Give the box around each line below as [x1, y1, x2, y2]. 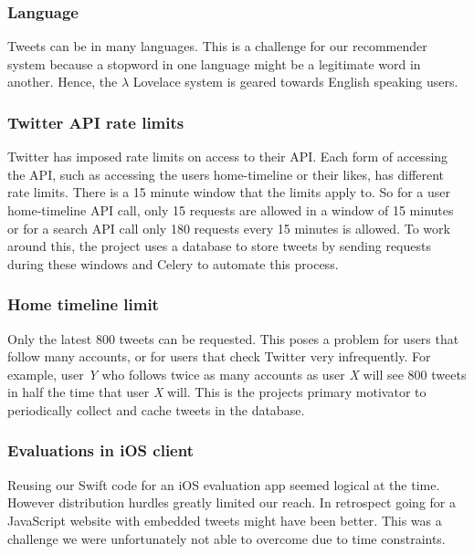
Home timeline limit [7, 293, 159, 316]
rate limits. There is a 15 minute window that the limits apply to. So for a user [7, 183, 451, 202]
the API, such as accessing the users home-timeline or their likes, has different [7, 164, 445, 183]
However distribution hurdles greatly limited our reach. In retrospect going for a [7, 493, 456, 512]
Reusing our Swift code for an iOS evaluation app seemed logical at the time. [7, 475, 440, 494]
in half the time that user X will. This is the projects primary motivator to [7, 382, 427, 402]
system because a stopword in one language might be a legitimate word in [7, 54, 421, 73]
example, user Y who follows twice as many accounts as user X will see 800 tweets [7, 364, 467, 383]
